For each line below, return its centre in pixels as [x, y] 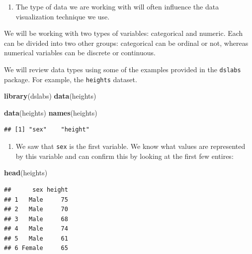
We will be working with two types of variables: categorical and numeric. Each [124, 33]
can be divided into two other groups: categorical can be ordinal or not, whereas [126, 43]
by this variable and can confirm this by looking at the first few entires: [125, 156]
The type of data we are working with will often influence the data [117, 6]
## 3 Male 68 [36, 219]
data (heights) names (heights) [51, 112]
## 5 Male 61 [36, 238]
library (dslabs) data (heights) [50, 96]
